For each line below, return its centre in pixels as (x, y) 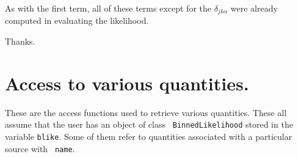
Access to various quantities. (127, 83)
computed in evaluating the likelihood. (77, 20)
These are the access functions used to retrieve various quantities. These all (146, 112)
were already (254, 8)
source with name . (40, 148)
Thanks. (20, 41)
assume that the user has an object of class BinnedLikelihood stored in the (149, 124)
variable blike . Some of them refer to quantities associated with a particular (149, 137)
